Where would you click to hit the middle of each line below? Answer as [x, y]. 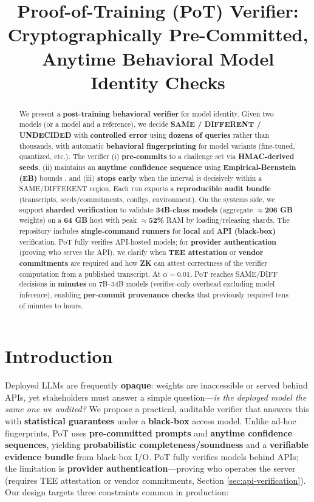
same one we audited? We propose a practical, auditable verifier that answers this [157, 409]
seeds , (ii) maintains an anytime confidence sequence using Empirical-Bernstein [158, 168]
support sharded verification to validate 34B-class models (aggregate [136, 209]
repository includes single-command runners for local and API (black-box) [147, 231]
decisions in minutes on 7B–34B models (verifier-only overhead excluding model [147, 284]
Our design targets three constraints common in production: [117, 492]
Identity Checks [158, 82]
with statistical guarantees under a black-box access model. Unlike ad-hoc [151, 420]
